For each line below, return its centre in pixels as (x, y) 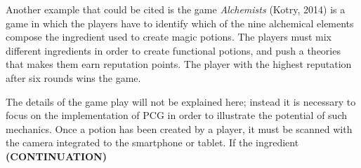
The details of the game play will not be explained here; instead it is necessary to (181, 101)
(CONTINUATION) (56, 156)
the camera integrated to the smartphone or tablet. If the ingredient (152, 142)
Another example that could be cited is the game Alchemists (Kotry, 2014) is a (176, 9)
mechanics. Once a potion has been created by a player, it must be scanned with (179, 128)
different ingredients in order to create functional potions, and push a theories (173, 50)
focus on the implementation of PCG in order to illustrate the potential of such (176, 115)
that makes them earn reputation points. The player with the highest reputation (179, 64)
